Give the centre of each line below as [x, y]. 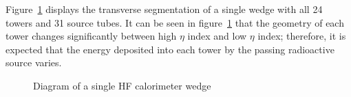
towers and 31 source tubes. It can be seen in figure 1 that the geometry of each [175, 22]
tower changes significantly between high [91, 36]
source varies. [34, 63]
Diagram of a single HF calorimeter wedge [122, 85]
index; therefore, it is [302, 36]
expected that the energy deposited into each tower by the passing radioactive [170, 49]
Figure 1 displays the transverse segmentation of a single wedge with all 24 [164, 9]
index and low [217, 36]
